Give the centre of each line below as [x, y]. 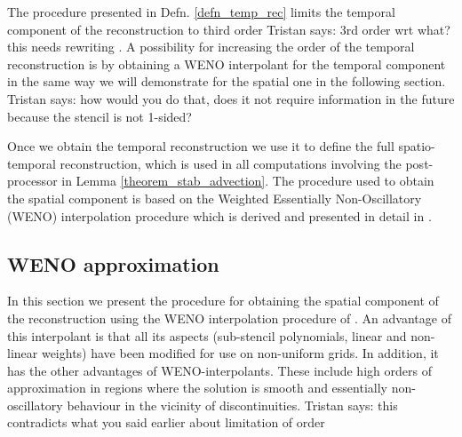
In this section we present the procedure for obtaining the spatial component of [223, 301]
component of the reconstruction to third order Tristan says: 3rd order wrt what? [229, 29]
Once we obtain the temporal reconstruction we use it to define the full [201, 146]
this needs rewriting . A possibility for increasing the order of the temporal [211, 47]
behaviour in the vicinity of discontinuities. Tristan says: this [232, 405]
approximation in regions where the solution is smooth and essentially [197, 388]
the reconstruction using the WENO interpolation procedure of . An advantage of [229, 318]
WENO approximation [113, 263]
